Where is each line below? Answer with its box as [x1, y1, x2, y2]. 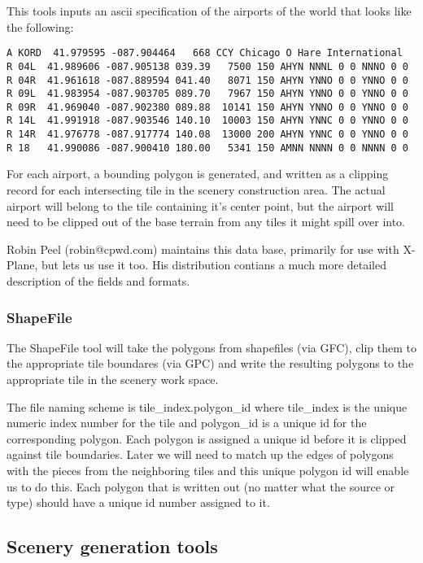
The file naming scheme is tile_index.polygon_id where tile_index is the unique [7, 398, 408, 415]
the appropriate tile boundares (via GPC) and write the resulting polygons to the [7, 355, 414, 372]
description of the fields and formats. [7, 273, 190, 289]
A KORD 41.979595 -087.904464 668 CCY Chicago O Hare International [7, 47, 403, 59]
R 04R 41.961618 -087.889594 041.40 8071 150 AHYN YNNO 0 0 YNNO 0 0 [7, 74, 408, 86]
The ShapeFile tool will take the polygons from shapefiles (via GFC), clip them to [7, 338, 416, 356]
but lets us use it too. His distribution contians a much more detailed [41, 256, 387, 273]
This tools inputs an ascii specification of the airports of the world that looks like [7, 2, 412, 19]
